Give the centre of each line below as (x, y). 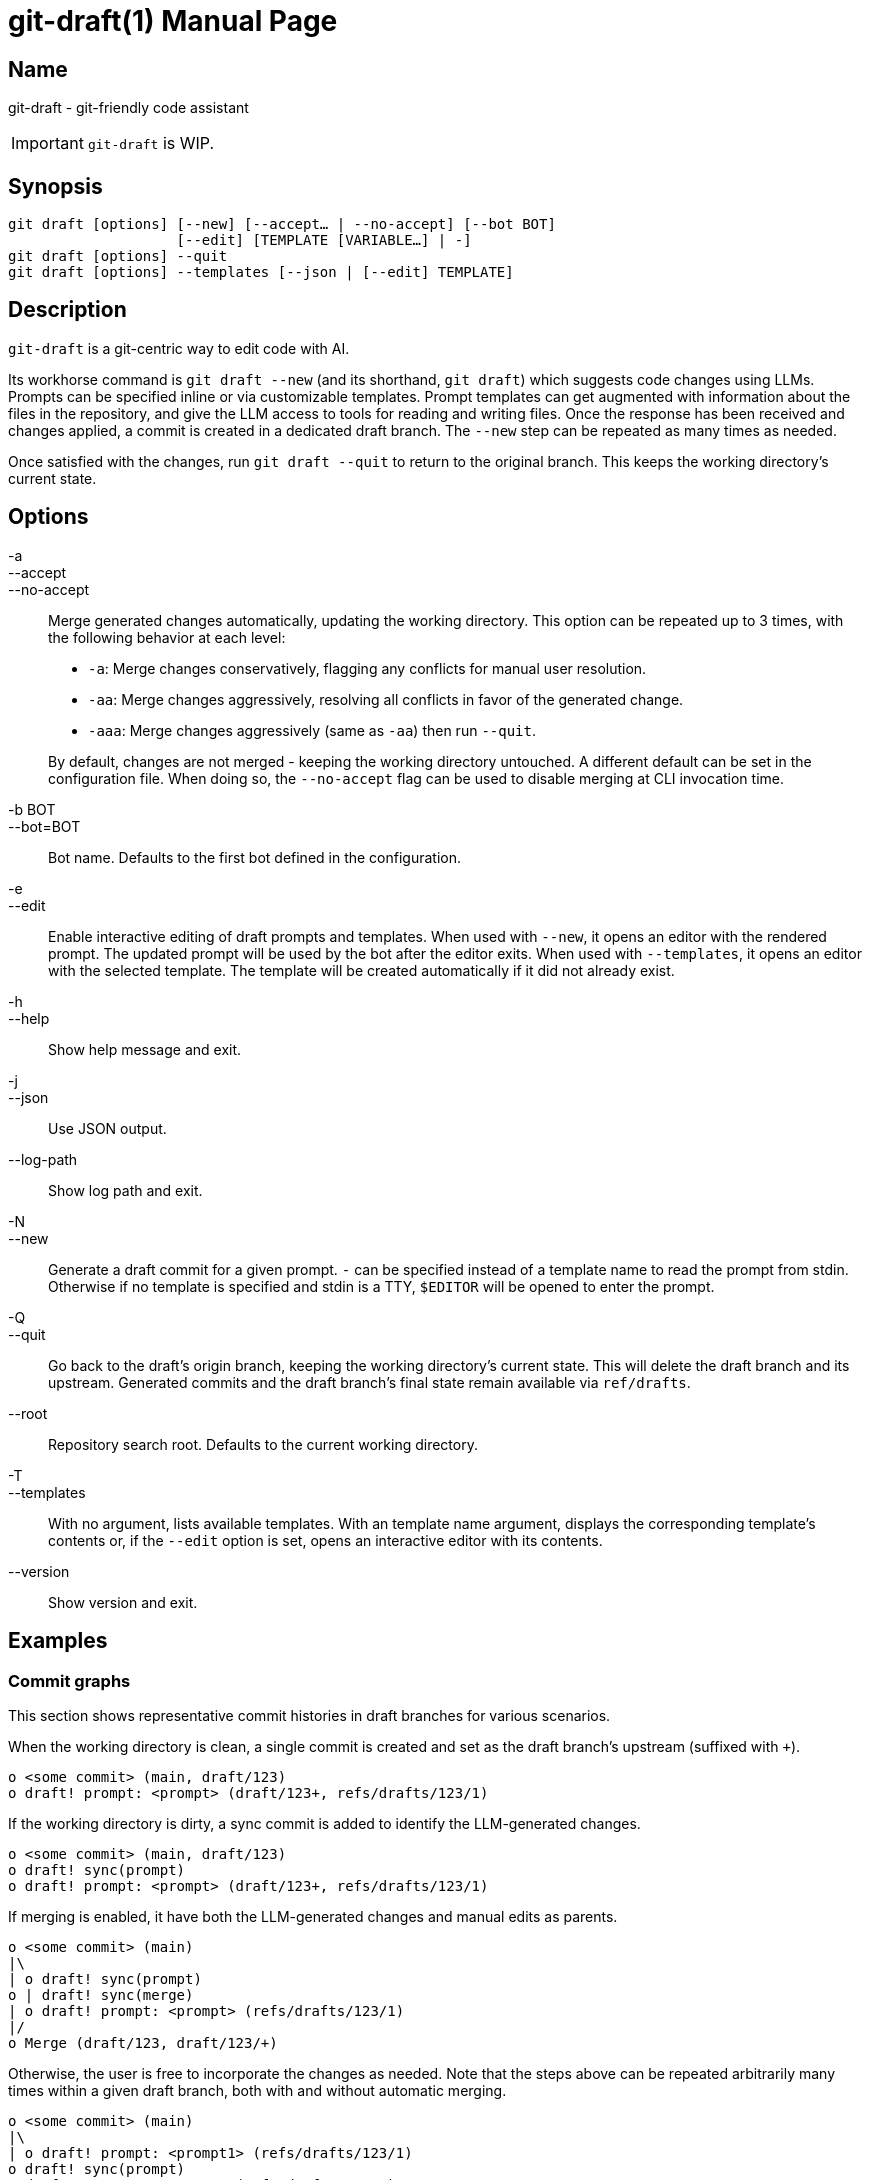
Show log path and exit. (125, 1190)
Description (67, 310)
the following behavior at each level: (167, 637)
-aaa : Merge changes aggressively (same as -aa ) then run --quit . (312, 730)
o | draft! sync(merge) (101, 1994)
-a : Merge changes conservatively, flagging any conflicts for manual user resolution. (367, 668)
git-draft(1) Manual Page (173, 21)
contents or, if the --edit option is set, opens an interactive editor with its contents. (325, 1540)
